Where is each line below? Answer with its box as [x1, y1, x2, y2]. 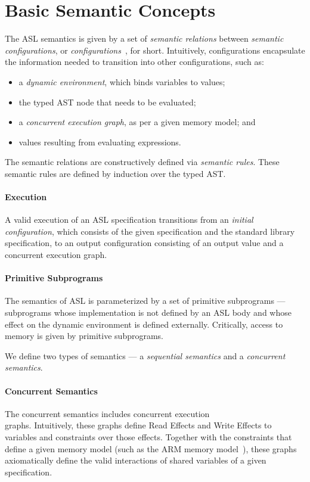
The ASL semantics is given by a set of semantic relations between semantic [5, 32, 284, 45]
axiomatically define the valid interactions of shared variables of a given [5, 454, 266, 467]
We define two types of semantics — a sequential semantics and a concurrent [5, 349, 286, 362]
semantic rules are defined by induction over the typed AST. [5, 167, 226, 179]
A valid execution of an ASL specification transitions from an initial [5, 213, 253, 226]
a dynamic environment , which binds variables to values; [18, 75, 225, 88]
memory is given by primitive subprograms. [5, 329, 163, 342]
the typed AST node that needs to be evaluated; [18, 95, 196, 108]
